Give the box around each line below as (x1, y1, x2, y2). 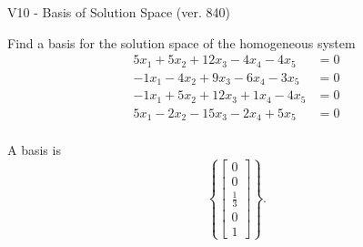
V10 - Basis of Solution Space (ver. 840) (7, 3, 230, 21)
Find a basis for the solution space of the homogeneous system (7, 33, 356, 52)
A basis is (7, 140, 61, 160)
